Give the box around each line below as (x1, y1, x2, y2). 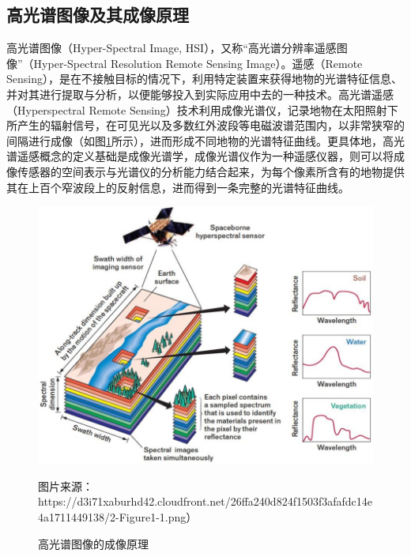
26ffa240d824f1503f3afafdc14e (230, 493, 372, 510)
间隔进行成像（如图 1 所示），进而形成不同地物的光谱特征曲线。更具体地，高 (6, 132, 394, 149)
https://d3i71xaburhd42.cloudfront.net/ (38, 493, 231, 510)
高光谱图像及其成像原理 (6, 2, 189, 27)
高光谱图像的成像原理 (38, 535, 149, 551)
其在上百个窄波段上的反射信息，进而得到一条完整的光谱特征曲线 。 (6, 179, 349, 195)
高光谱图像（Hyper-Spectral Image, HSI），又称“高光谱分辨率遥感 (6, 40, 337, 56)
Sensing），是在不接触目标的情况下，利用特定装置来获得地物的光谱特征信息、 (6, 70, 402, 87)
